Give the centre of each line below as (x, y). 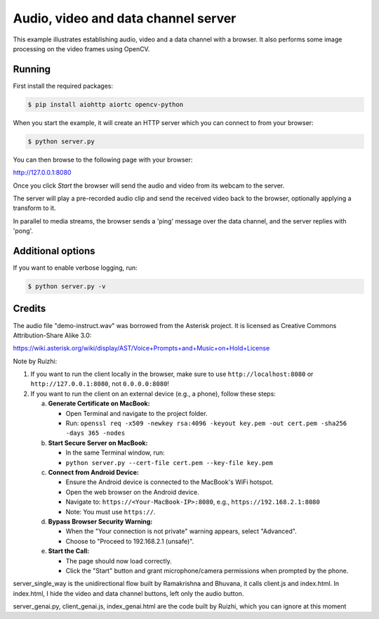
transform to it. (34, 208)
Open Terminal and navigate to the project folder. (137, 413)
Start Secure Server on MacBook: (98, 443)
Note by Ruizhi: (35, 361)
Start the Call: (69, 551)
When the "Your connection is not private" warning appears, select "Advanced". (181, 531)
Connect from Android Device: (94, 472)
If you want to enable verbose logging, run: (75, 268)
